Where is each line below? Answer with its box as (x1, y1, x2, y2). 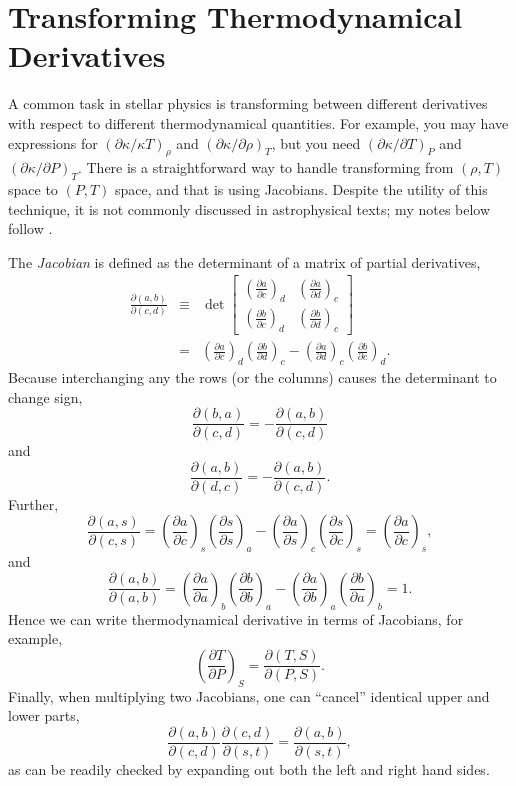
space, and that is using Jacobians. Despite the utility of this (115, 179, 488, 200)
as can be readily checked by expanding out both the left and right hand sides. (8, 758, 490, 779)
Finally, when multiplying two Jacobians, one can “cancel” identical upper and (8, 685, 490, 706)
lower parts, (8, 705, 80, 726)
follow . (8, 218, 53, 239)
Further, (8, 493, 59, 514)
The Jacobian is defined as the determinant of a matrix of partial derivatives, (8, 251, 481, 272)
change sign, (8, 386, 83, 407)
